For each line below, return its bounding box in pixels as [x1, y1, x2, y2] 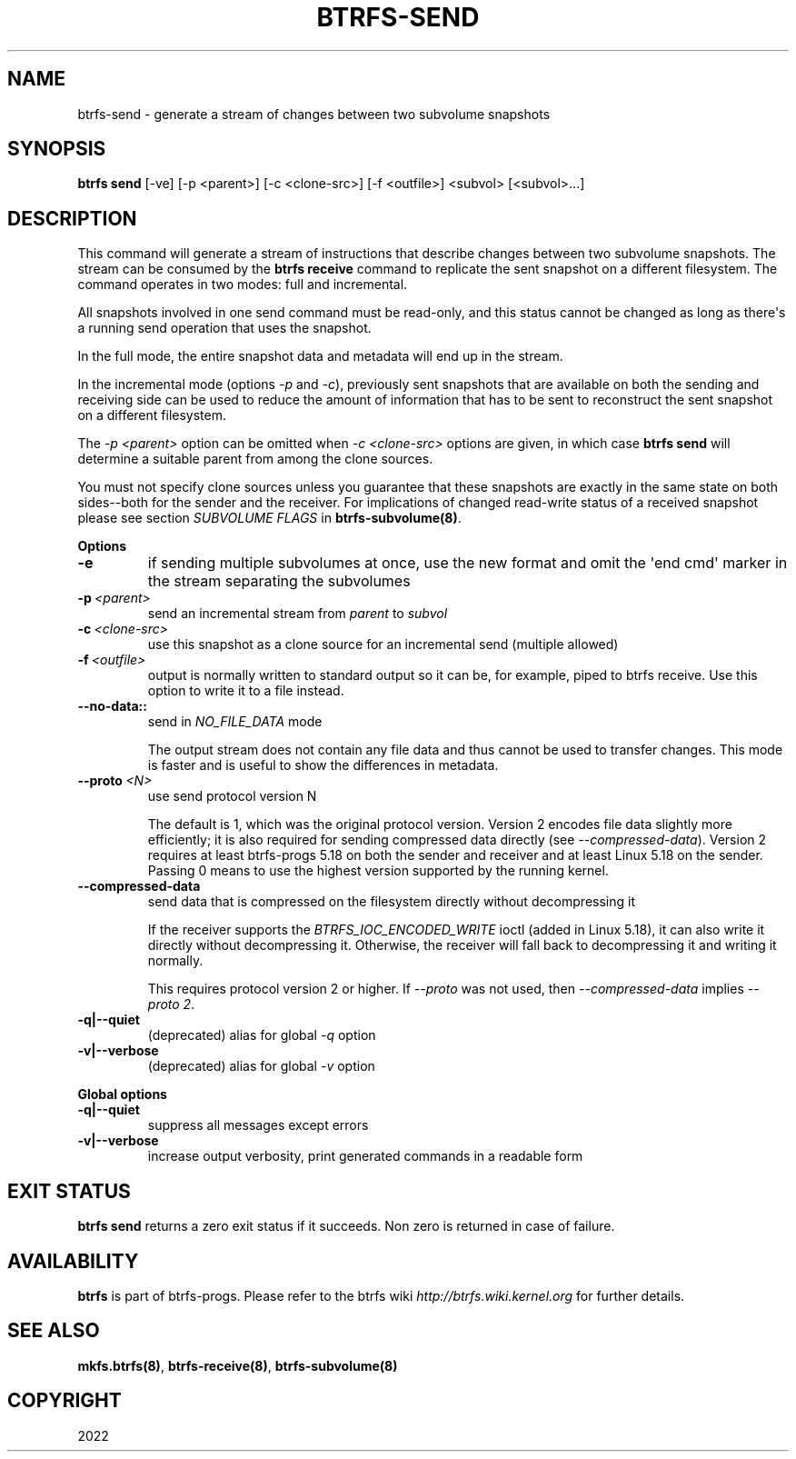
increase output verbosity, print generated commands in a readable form [147, 1148, 583, 1164]
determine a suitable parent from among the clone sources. [77, 451, 433, 467]
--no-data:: [77, 698, 147, 715]
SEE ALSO [7, 1319, 100, 1343]
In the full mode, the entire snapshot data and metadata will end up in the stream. [77, 348, 563, 365]
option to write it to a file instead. [147, 683, 344, 699]
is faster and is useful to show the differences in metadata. [147, 757, 499, 774]
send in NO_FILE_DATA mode [147, 714, 323, 730]
